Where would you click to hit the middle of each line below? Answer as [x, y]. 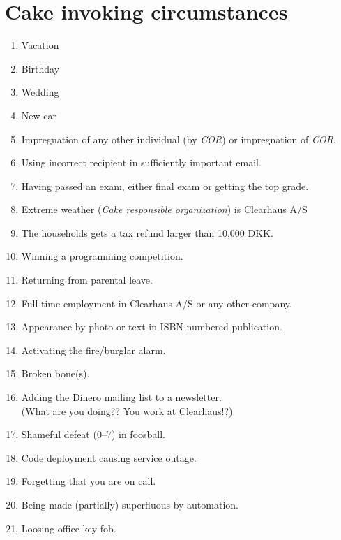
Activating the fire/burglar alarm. [93, 350]
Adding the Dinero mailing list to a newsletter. [121, 397]
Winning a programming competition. [102, 256]
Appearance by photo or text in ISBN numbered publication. [152, 327]
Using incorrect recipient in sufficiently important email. [141, 162]
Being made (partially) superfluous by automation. [130, 504]
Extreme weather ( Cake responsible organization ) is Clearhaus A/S [164, 209]
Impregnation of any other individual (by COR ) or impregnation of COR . [179, 139]
